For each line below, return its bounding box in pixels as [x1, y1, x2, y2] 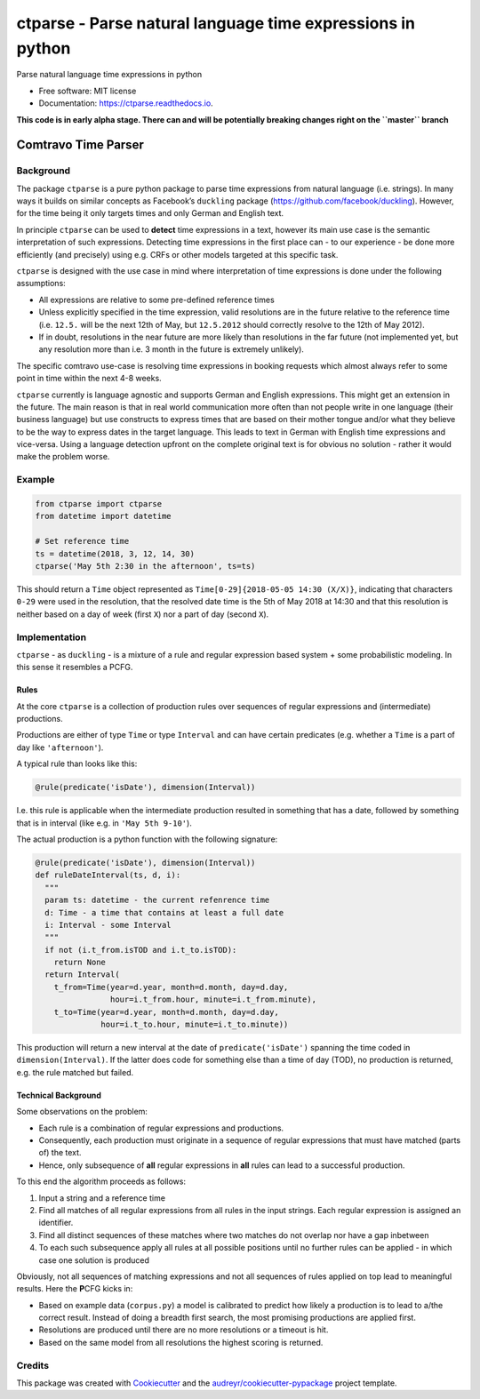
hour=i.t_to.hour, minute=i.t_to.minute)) [100, 1019, 289, 1030]
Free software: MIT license [38, 85, 137, 96]
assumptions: [16, 278, 66, 289]
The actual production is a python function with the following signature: [16, 834, 278, 844]
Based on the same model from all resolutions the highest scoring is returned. [38, 1337, 324, 1347]
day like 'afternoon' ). [16, 742, 104, 753]
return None [53, 957, 107, 968]
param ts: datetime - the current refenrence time [44, 895, 270, 906]
